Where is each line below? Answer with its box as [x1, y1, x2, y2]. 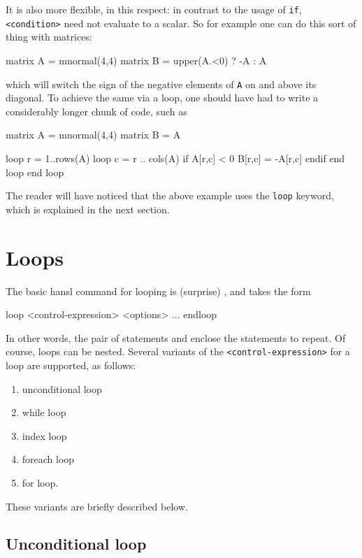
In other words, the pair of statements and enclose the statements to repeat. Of [6, 330, 346, 345]
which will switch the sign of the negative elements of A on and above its [6, 76, 317, 91]
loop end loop [6, 164, 64, 179]
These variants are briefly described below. [6, 499, 188, 513]
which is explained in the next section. [6, 201, 170, 216]
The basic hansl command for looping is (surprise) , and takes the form [6, 283, 311, 298]
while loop [22, 405, 66, 420]
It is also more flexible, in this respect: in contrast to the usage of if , [6, 2, 302, 16]
